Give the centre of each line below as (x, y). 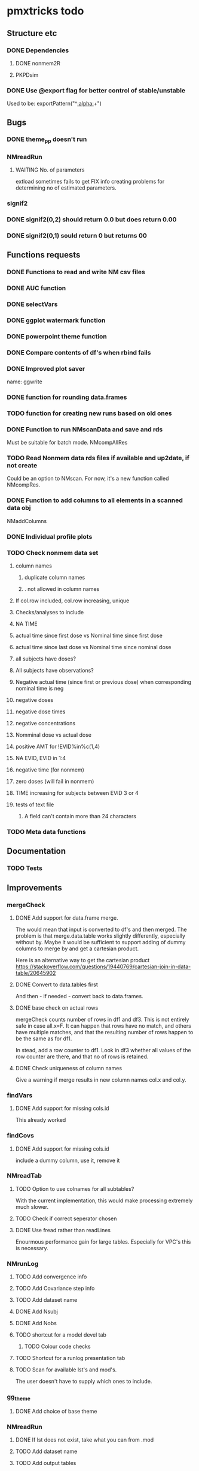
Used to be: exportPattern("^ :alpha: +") (54, 104)
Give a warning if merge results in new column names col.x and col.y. (101, 1080)
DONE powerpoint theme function (57, 336)
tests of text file (35, 804)
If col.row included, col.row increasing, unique (72, 601)
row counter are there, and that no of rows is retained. (82, 1056)
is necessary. (32, 1248)
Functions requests (44, 255)
